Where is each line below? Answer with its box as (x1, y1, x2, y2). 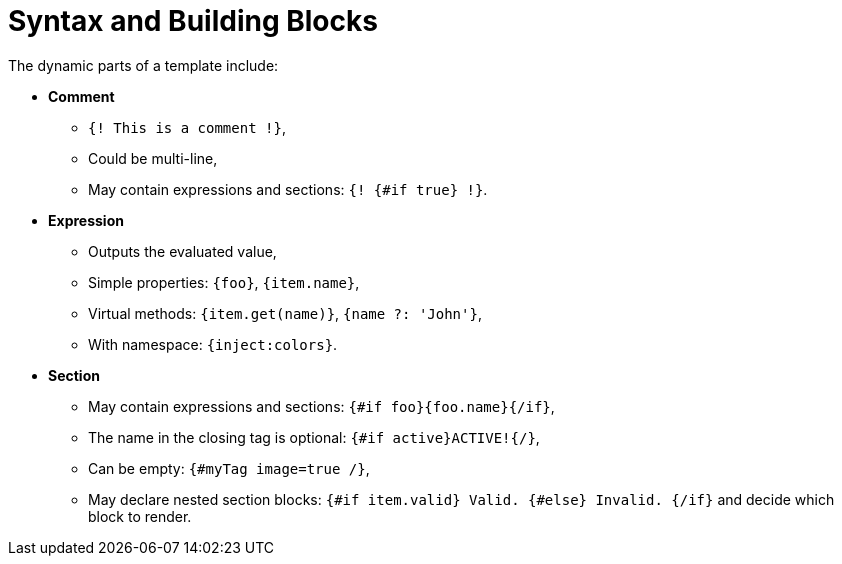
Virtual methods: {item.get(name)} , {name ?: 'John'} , (88, 304, 482, 322)
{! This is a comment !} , (88, 118, 286, 136)
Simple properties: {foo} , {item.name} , (88, 273, 360, 291)
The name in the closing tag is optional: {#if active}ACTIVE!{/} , (88, 428, 540, 446)
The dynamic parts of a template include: (8, 56, 279, 74)
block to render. (88, 507, 192, 525)
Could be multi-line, (88, 149, 218, 167)
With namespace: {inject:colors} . (88, 335, 338, 353)
